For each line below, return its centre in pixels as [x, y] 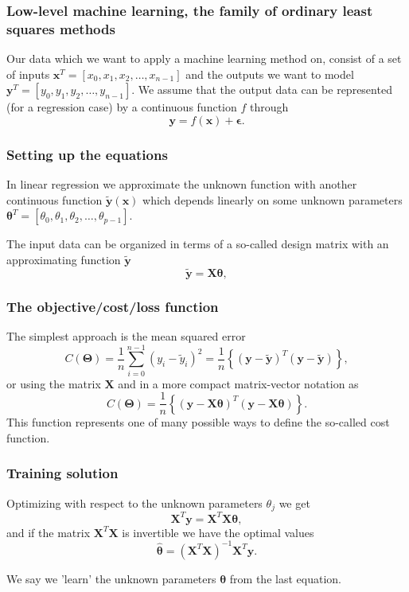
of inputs [28, 74]
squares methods [61, 28]
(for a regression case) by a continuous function [122, 107]
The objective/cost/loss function [113, 306]
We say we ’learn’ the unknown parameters [111, 578]
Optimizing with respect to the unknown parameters [134, 502]
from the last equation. [285, 578]
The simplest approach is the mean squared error [126, 335]
